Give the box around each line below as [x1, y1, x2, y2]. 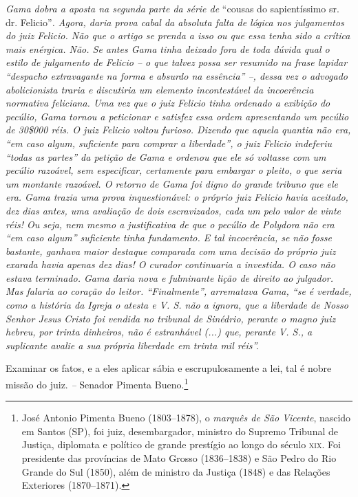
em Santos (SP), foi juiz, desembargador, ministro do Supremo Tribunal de [21, 423, 338, 438]
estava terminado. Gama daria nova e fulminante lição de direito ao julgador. [6, 270, 334, 285]
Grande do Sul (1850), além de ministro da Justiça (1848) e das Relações [21, 464, 330, 478]
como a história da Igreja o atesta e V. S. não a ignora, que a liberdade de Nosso [6, 298, 348, 312]
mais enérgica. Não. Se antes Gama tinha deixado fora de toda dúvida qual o [6, 41, 330, 56]
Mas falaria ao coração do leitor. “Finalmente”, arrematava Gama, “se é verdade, [6, 284, 352, 298]
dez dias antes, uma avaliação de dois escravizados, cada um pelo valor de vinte [6, 203, 341, 217]
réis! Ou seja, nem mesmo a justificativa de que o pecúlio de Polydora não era [6, 217, 335, 231]
